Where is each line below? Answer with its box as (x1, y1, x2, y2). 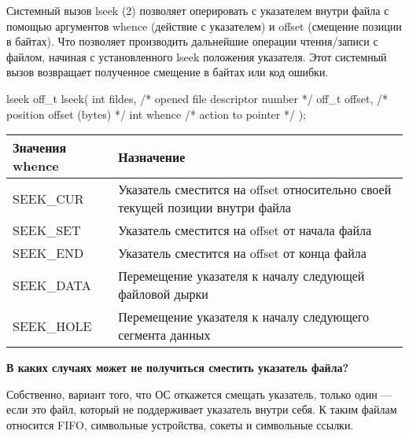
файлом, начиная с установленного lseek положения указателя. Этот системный (6, 48, 387, 64)
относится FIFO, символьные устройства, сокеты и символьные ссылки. (6, 416, 354, 432)
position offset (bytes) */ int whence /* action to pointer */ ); (6, 105, 306, 122)
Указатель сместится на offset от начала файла (118, 221, 372, 240)
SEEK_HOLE (13, 316, 92, 335)
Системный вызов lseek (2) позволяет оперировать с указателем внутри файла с (6, 2, 389, 18)
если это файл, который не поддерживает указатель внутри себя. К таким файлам (6, 401, 397, 418)
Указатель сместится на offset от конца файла (118, 244, 367, 263)
